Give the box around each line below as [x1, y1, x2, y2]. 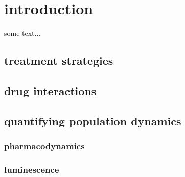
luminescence [4, 163, 59, 175]
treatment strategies [4, 53, 113, 69]
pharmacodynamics [4, 139, 85, 152]
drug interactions [4, 82, 97, 98]
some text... [4, 28, 41, 38]
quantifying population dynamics [4, 113, 181, 128]
